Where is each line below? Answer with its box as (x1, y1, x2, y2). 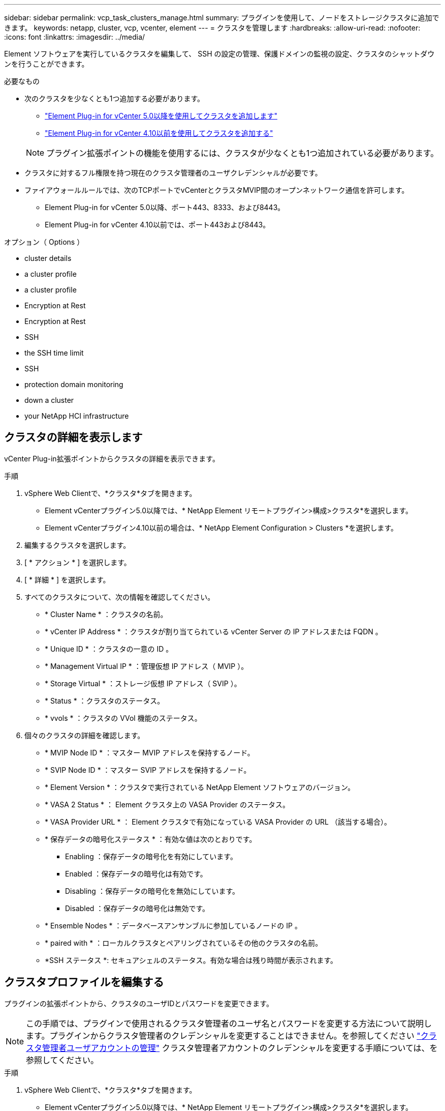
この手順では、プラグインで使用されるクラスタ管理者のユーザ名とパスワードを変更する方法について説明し (26, 1018, 432, 1029)
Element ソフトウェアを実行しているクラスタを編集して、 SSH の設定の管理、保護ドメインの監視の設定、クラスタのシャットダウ (4, 49, 435, 58)
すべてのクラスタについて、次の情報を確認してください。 (24, 592, 215, 601)
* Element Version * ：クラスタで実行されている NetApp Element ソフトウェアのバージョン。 (45, 782, 355, 792)
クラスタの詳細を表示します (4, 431, 143, 444)
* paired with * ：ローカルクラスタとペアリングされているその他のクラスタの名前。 (45, 938, 323, 947)
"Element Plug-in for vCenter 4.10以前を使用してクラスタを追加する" (45, 129, 273, 137)
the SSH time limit (24, 348, 84, 357)
